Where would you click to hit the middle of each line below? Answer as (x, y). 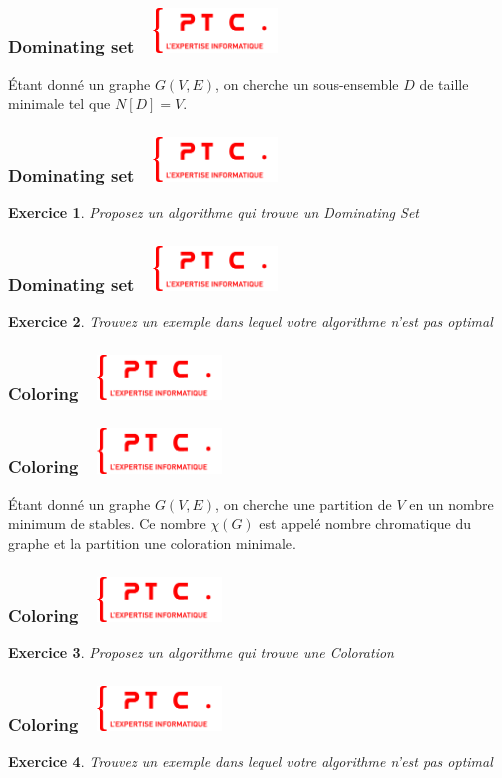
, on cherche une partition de (303, 503)
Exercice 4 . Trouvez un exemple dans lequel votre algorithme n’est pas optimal (250, 761)
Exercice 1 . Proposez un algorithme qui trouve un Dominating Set (214, 212)
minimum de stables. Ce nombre (107, 523)
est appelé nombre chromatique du (365, 523)
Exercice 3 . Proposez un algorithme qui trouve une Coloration (201, 652)
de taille (444, 83)
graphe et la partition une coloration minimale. (152, 543)
